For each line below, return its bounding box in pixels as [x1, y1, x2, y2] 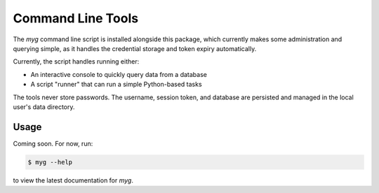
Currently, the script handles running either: [13, 57, 140, 66]
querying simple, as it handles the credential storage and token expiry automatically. [13, 44, 257, 52]
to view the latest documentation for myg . [13, 176, 133, 185]
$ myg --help [27, 158, 73, 166]
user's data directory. [13, 102, 75, 111]
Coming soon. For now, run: [13, 139, 93, 148]
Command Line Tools [13, 10, 139, 26]
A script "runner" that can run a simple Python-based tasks [30, 80, 203, 89]
